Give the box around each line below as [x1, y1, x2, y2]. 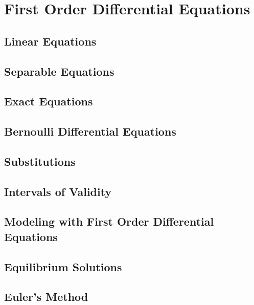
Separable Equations [4, 63, 114, 79]
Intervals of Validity [4, 183, 112, 199]
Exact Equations [4, 93, 93, 109]
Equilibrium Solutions [4, 258, 122, 274]
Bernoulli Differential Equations [4, 123, 176, 139]
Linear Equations [4, 33, 97, 49]
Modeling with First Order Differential [4, 213, 214, 229]
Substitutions [4, 153, 76, 169]
